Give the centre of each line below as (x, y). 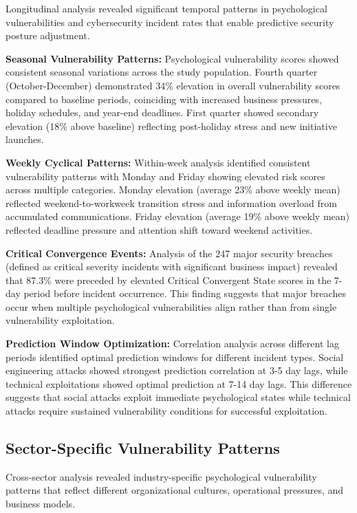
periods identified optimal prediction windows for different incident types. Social (175, 357)
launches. (25, 139)
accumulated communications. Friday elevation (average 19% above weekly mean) (178, 216)
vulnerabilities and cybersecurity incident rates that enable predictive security (170, 22)
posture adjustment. (48, 35)
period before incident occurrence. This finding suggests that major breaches (185, 293)
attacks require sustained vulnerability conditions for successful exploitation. (166, 411)
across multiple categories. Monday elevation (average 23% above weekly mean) (173, 189)
